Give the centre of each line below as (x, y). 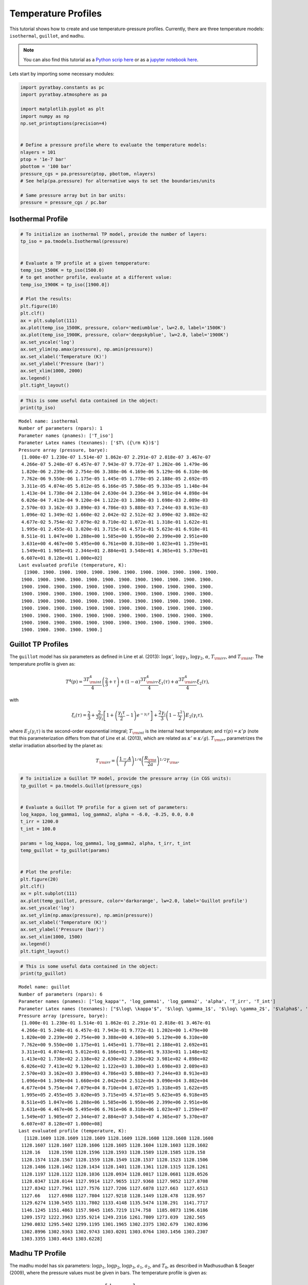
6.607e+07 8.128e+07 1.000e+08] (62, 1124)
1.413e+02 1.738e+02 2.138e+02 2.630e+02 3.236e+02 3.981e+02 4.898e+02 (115, 1059)
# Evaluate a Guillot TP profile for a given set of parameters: (104, 807)
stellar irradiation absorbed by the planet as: (56, 745)
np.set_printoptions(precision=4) (64, 124)
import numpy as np (45, 116)
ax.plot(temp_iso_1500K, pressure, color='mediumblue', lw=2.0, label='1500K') (123, 328)
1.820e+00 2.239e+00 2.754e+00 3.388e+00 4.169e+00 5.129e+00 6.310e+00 (115, 1038)
